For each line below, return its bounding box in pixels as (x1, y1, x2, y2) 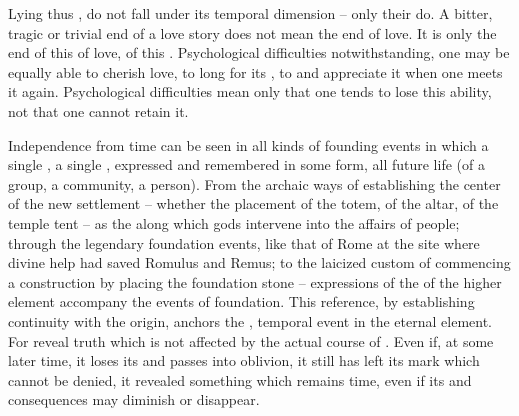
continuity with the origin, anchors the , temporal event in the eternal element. (8, 310, 493, 331)
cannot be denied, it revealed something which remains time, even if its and (8, 369, 472, 390)
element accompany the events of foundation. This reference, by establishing (8, 291, 475, 312)
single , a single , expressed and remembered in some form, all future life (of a (8, 154, 485, 175)
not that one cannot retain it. (8, 100, 189, 121)
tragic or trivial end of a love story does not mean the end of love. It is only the (8, 22, 497, 43)
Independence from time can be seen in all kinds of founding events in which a (8, 134, 489, 155)
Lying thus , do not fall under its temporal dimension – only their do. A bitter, (8, 3, 493, 23)
